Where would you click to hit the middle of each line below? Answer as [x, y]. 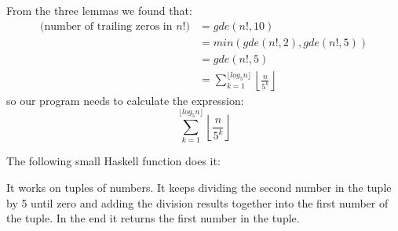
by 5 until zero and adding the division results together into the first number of [197, 202]
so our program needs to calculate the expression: [125, 100]
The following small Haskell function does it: [113, 161]
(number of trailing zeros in [106, 26]
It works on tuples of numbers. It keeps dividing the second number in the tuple [199, 187]
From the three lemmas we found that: [99, 10]
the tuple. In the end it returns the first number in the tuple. [153, 218]
